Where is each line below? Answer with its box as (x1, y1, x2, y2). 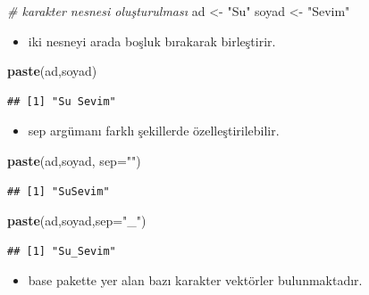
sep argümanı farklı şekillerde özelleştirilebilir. (28, 121, 280, 140)
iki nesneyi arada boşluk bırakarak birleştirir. (28, 31, 276, 50)
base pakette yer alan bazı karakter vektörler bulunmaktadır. (28, 271, 363, 290)
